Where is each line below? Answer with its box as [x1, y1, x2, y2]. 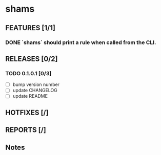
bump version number [12, 81, 60, 87]
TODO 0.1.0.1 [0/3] [5, 70, 52, 77]
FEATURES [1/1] [5, 24, 55, 32]
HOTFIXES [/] [5, 108, 49, 117]
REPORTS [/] [5, 126, 46, 135]
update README [12, 93, 48, 99]
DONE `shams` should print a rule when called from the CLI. [5, 39, 156, 46]
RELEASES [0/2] [5, 54, 58, 63]
